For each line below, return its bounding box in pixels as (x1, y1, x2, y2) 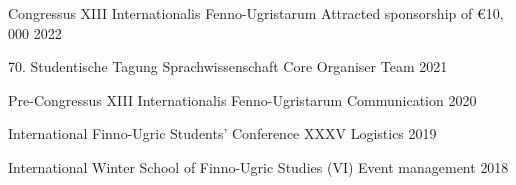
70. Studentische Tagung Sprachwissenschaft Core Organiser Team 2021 (8, 56, 448, 77)
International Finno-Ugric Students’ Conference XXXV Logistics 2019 (8, 123, 437, 144)
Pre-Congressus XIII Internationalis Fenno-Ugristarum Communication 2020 (8, 89, 477, 110)
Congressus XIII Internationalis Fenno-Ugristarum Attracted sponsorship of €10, (8, 3, 504, 23)
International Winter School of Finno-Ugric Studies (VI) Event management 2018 (8, 156, 509, 177)
